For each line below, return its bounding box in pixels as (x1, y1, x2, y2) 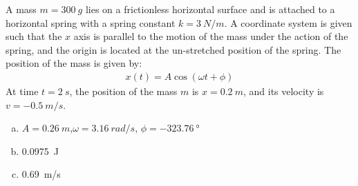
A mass (6, 2, 37, 16)
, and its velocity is (243, 84, 324, 98)
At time (6, 84, 39, 98)
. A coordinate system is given (224, 15, 352, 30)
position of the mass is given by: (6, 56, 142, 70)
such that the (6, 29, 62, 43)
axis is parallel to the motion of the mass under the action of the (73, 29, 348, 43)
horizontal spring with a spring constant (6, 15, 176, 30)
